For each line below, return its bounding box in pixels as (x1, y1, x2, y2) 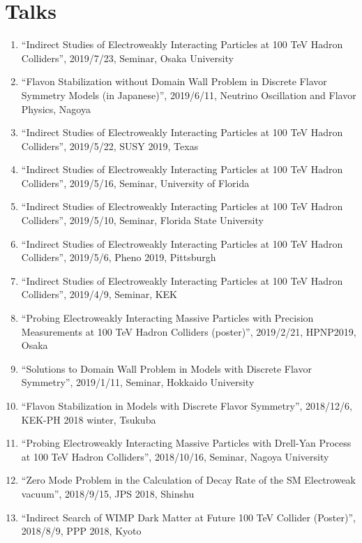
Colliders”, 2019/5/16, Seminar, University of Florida (21, 175, 250, 190)
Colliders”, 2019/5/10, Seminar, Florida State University (21, 213, 264, 228)
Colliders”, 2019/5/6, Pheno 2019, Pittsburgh (21, 250, 216, 265)
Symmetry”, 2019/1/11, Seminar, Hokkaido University (21, 375, 255, 389)
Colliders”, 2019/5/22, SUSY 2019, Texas (21, 138, 199, 153)
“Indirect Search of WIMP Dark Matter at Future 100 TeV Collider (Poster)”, (21, 509, 356, 524)
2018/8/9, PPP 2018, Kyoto (21, 523, 142, 538)
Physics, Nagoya (21, 101, 91, 116)
